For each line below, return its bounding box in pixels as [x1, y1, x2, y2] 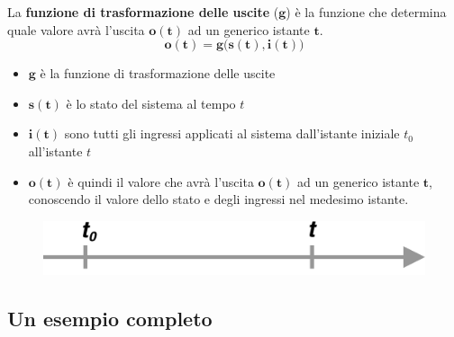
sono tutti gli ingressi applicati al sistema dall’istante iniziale [64, 124, 400, 143]
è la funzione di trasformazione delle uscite [40, 64, 276, 83]
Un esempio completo [7, 304, 213, 332]
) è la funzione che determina [286, 3, 447, 21]
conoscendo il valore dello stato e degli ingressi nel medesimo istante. [28, 190, 409, 208]
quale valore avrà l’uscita [7, 20, 145, 39]
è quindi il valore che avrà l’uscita [68, 172, 254, 191]
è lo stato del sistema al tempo [66, 93, 236, 112]
